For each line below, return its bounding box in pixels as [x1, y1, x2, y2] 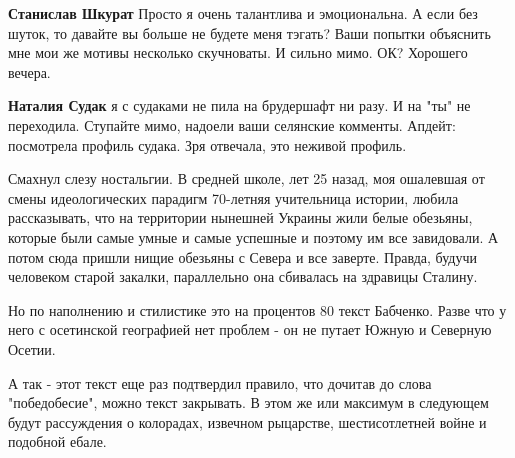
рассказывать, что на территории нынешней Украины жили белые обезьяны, [8, 207, 473, 228]
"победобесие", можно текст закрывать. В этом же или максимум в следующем [8, 392, 489, 413]
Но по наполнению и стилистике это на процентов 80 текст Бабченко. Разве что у [8, 299, 507, 320]
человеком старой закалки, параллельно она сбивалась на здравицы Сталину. [8, 266, 478, 287]
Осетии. [8, 338, 56, 359]
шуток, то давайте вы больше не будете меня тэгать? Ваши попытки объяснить [8, 22, 491, 43]
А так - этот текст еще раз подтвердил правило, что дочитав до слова [8, 372, 432, 393]
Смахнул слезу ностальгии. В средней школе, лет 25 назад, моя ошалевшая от [8, 168, 485, 189]
